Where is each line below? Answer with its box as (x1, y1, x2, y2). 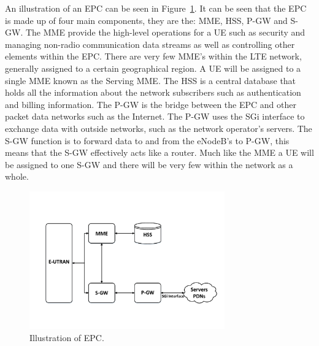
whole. (5, 170, 29, 183)
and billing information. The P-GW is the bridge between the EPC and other (5, 98, 296, 110)
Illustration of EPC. (29, 331, 104, 344)
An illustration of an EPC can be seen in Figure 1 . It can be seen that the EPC (5, 2, 307, 14)
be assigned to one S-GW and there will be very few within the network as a (5, 158, 293, 171)
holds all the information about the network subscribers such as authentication (5, 86, 301, 99)
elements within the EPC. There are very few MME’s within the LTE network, (5, 50, 302, 63)
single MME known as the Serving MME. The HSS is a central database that (5, 74, 296, 87)
